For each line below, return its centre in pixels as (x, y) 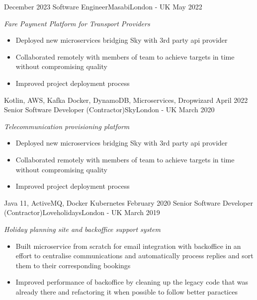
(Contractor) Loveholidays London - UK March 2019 (82, 212)
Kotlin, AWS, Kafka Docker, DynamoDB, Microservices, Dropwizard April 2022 (126, 100)
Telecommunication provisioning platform (67, 126)
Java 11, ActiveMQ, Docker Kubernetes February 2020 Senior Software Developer (128, 202)
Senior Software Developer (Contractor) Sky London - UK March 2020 (109, 110)
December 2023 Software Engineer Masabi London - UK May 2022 (103, 6)
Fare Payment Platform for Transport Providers (77, 23)
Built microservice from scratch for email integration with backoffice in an (128, 246)
